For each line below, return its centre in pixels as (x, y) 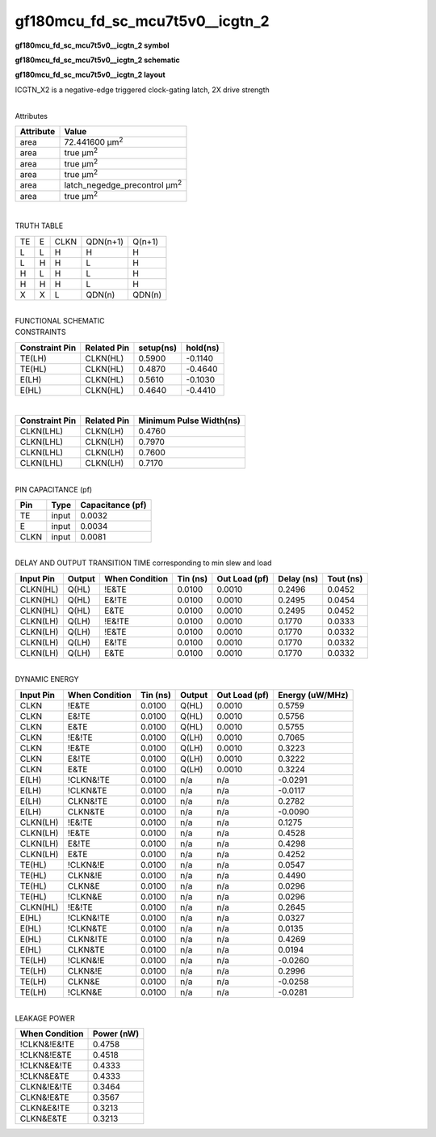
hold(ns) (203, 348)
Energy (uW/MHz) (313, 695)
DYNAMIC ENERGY (47, 679)
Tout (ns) (345, 578)
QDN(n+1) (105, 241)
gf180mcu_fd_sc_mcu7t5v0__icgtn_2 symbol (92, 45)
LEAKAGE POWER (45, 1018)
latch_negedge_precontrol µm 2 (123, 184)
